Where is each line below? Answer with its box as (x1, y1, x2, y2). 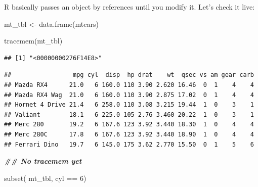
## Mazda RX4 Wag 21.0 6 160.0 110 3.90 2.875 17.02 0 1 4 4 (4, 91, 254, 99)
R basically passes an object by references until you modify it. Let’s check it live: (4, 2, 255, 12)
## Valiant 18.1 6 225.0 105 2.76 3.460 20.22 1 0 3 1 (4, 111, 254, 118)
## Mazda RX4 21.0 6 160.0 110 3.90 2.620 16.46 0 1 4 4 (4, 81, 254, 88)
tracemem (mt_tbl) (4, 35, 63, 46)
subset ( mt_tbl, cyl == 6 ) (4, 172, 87, 183)
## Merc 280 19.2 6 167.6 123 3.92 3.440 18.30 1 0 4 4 (4, 121, 254, 128)
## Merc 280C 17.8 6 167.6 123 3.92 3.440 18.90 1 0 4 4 (4, 130, 254, 138)
